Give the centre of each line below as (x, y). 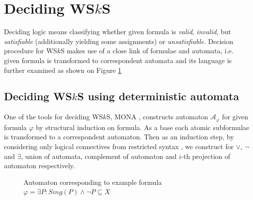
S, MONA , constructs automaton (157, 117)
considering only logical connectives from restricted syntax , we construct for (119, 146)
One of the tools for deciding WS (54, 117)
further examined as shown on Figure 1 (63, 70)
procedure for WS (31, 51)
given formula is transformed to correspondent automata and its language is (118, 60)
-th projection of (206, 156)
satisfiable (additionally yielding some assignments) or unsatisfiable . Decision (119, 41)
